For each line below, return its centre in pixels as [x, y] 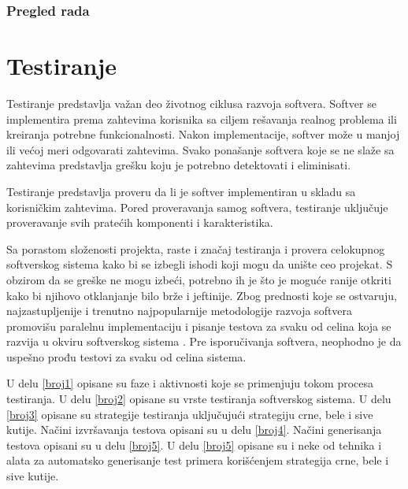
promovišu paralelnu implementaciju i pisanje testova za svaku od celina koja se [199, 326]
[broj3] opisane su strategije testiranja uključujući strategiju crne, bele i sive [190, 414]
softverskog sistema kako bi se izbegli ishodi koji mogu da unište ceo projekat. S [200, 264]
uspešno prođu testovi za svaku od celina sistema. [126, 356]
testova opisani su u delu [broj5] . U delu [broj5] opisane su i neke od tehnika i [194, 445]
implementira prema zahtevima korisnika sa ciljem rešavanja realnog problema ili [202, 119]
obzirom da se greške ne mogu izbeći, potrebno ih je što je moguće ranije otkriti [199, 279]
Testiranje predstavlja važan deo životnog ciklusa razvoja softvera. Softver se [191, 103]
